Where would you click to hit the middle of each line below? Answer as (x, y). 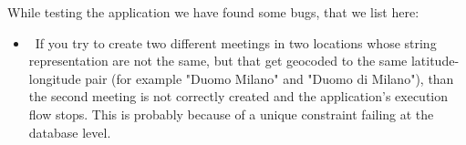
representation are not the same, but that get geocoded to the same (218, 61)
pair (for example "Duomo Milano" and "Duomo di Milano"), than (269, 78)
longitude (55, 78)
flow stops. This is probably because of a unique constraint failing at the (231, 114)
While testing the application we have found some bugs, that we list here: (213, 12)
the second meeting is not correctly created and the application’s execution (238, 96)
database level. (70, 132)
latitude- (435, 61)
